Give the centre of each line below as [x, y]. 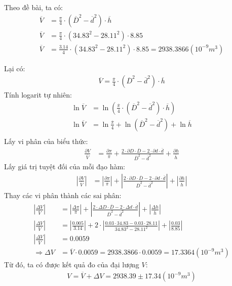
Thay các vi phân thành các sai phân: [63, 195]
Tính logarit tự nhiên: [38, 95]
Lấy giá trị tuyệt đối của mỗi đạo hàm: [65, 166]
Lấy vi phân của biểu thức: [46, 141]
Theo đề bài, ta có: [33, 7]
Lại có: [15, 68]
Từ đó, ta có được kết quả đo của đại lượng [72, 265]
